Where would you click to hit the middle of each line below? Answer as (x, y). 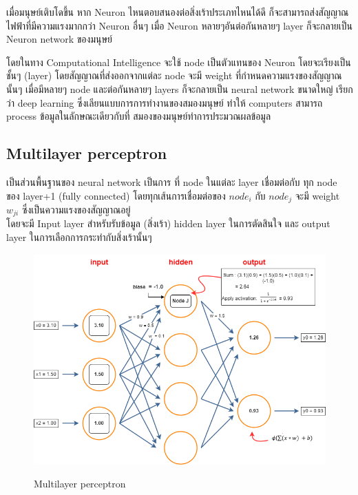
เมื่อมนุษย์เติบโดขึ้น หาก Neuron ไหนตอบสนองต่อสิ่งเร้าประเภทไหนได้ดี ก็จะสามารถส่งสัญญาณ (178, 12)
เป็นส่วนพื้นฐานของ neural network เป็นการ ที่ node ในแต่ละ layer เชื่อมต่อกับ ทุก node (172, 181)
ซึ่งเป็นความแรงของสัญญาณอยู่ (76, 209)
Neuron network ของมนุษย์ (59, 39)
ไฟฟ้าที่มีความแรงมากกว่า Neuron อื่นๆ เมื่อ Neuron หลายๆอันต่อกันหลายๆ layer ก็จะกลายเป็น (180, 25)
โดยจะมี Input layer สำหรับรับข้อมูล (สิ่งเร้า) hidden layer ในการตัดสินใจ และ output (168, 223)
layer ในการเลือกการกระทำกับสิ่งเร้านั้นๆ (79, 237)
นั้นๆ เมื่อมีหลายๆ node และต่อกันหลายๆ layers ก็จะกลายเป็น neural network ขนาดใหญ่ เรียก (180, 88)
